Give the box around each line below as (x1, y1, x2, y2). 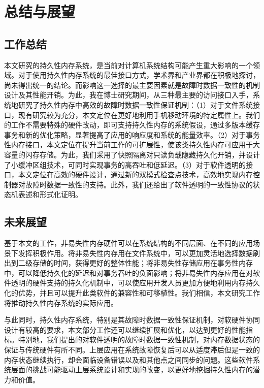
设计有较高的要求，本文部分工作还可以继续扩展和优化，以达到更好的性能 (4, 324, 246, 335)
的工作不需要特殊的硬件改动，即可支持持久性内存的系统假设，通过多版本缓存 (4, 119, 260, 130)
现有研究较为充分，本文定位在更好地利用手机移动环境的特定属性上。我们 (18, 109, 260, 120)
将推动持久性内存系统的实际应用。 (4, 297, 118, 308)
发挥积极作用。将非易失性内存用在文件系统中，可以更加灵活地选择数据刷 (18, 247, 260, 258)
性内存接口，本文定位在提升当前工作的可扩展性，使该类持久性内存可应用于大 (4, 139, 260, 150)
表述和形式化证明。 (18, 189, 82, 200)
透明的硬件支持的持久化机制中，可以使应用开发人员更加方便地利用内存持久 (11, 277, 260, 288)
